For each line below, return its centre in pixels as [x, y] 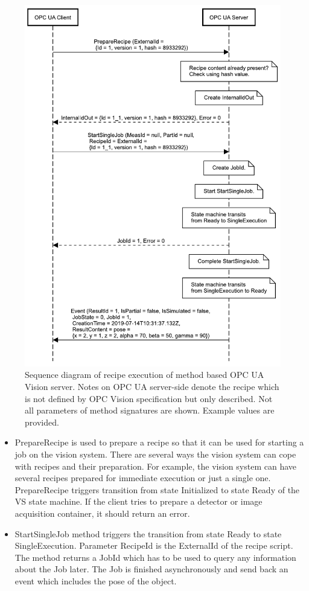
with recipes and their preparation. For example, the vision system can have [155, 466]
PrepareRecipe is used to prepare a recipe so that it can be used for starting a [159, 442]
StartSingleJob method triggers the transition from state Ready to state [148, 533]
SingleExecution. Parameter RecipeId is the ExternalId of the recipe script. [154, 545]
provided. [42, 422]
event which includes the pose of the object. [96, 580]
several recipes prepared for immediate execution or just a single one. [143, 478]
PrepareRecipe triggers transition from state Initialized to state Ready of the [157, 489]
